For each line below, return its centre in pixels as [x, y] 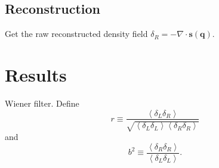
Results [36, 74]
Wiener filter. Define [42, 103]
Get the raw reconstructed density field [76, 34]
